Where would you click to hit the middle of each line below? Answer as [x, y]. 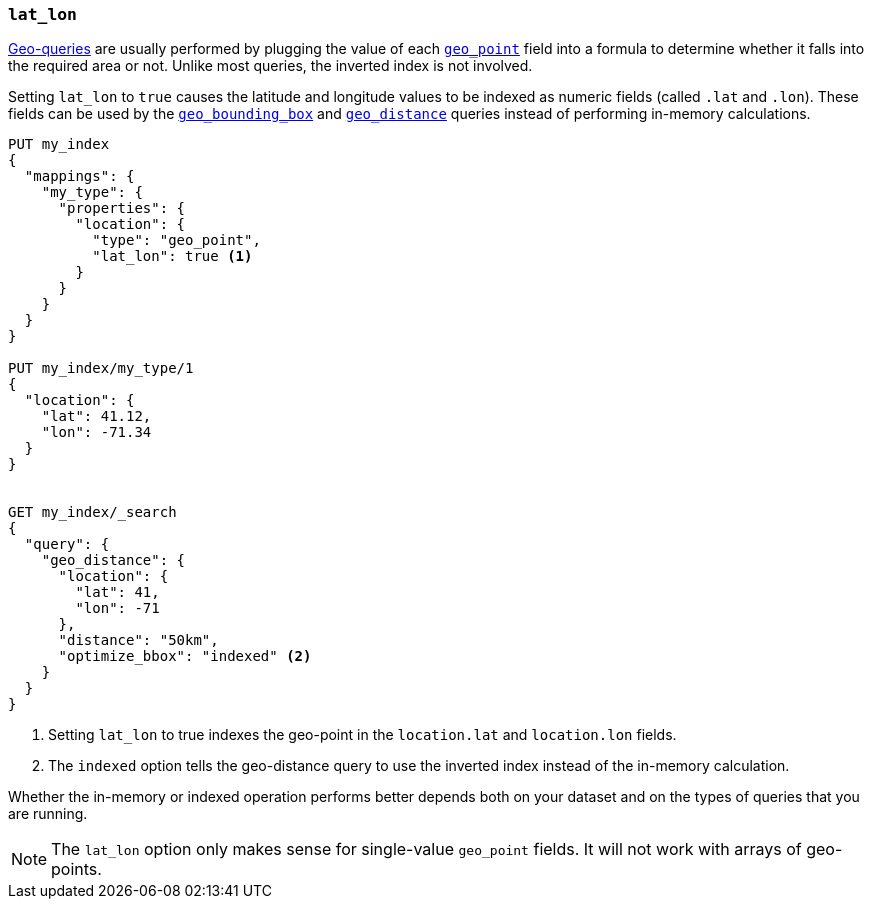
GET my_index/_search [92, 512]
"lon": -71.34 [96, 432]
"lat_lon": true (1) [172, 256]
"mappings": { [79, 176]
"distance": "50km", [138, 640]
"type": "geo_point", [176, 240]
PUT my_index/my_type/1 [101, 368]
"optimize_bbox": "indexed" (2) [185, 656]
